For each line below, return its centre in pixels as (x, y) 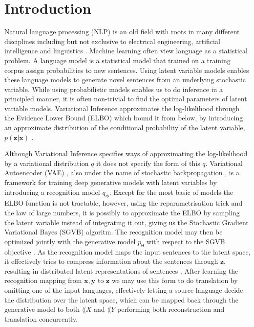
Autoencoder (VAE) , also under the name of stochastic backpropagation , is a (122, 173)
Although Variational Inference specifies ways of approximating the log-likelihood (126, 153)
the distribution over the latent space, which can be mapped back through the (122, 299)
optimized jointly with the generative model (70, 241)
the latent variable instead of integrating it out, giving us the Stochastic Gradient (127, 222)
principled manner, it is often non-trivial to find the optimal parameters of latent (126, 99)
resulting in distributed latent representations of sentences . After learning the (121, 270)
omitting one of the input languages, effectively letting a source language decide (124, 290)
